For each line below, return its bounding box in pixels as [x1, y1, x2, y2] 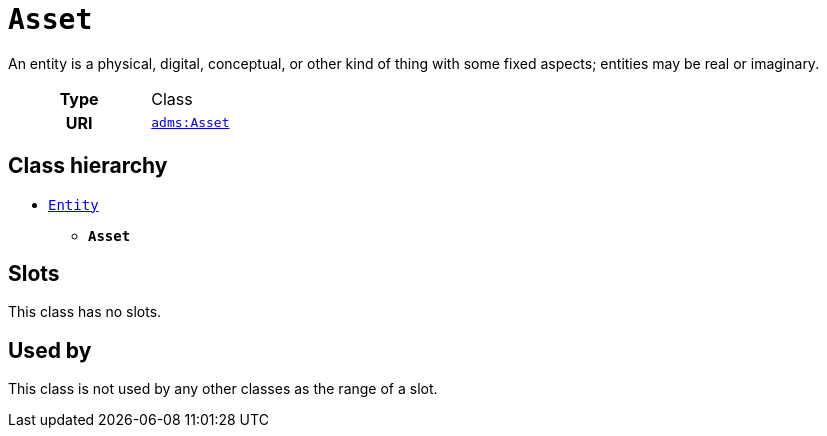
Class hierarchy [8, 153, 168, 179]
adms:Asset [151, 115, 230, 131]
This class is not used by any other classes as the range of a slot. [8, 380, 438, 398]
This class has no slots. [8, 303, 162, 321]
